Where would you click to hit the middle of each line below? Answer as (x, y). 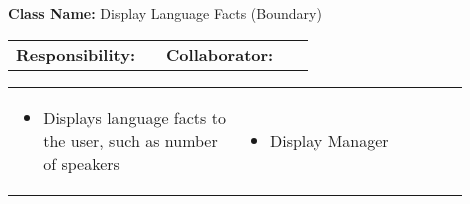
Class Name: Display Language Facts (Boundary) (165, 13)
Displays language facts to (134, 117)
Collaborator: (220, 54)
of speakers (81, 163)
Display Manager (329, 140)
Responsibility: (76, 54)
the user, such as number (130, 140)
